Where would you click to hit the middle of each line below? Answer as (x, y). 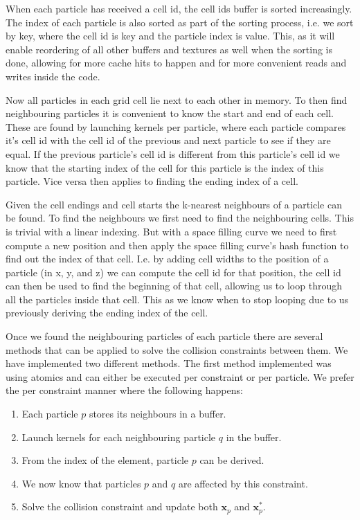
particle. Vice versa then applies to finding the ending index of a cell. (152, 181)
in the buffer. (254, 437)
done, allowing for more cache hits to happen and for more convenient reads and (176, 63)
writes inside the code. (53, 76)
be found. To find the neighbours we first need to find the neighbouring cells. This (180, 218)
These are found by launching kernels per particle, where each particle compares (176, 126)
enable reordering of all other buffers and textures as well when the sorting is (169, 49)
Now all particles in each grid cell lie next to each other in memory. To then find (177, 99)
